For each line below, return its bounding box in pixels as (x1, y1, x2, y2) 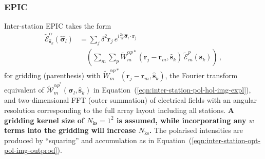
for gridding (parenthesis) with (4, 70, 101, 81)
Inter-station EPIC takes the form (4, 20, 111, 31)
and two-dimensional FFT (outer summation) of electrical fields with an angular (4, 95, 257, 105)
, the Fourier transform (165, 70, 238, 81)
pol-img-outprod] (4, 145, 58, 155)
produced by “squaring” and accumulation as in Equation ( (4, 134, 192, 145)
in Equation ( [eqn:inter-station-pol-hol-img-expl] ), (93, 84, 251, 95)
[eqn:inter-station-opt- (192, 134, 261, 145)
